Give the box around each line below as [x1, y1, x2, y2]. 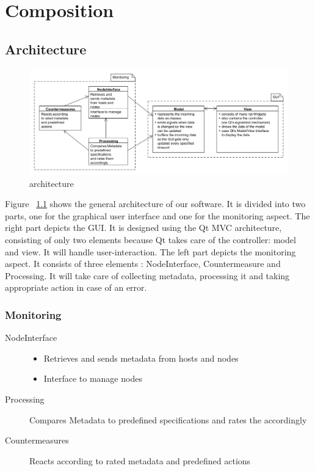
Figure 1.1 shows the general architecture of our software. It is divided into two [5, 197, 306, 210]
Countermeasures [5, 434, 69, 447]
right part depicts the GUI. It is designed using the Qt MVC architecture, [5, 221, 282, 234]
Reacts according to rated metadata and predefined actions [29, 454, 251, 467]
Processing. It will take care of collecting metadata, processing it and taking [5, 269, 290, 282]
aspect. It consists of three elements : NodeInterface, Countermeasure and [5, 257, 281, 270]
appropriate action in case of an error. [5, 281, 147, 294]
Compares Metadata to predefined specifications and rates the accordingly [29, 413, 307, 426]
